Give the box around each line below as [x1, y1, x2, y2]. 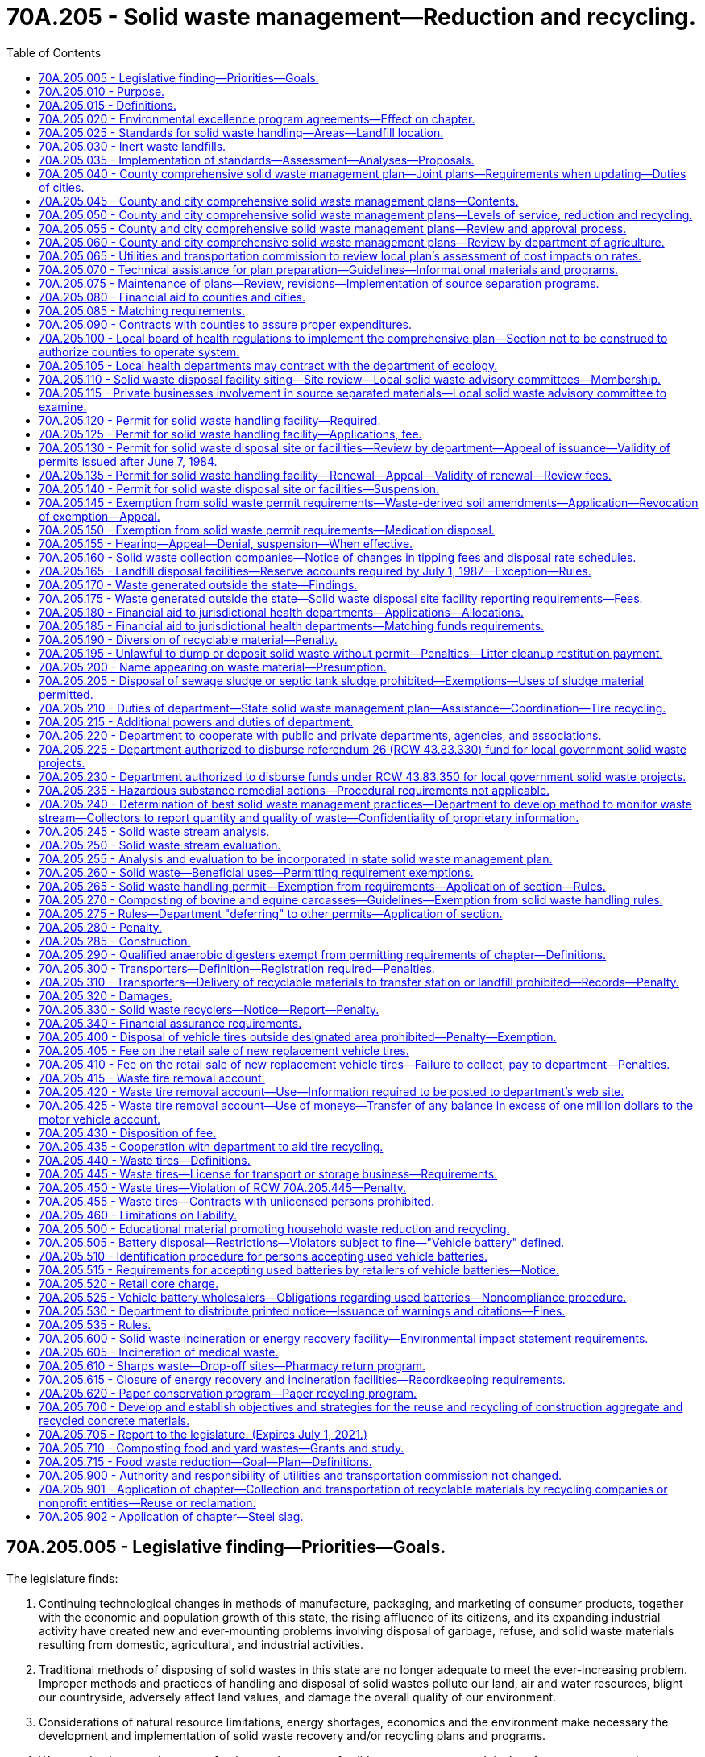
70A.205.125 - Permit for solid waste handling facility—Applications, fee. [39, 426, 422, 441]
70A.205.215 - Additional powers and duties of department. [39, 714, 354, 729]
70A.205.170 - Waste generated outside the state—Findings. [39, 577, 358, 592]
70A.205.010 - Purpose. [39, 84, 165, 98]
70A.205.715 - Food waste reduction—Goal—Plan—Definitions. [39, 1454, 372, 1468]
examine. [39, 399, 87, 413]
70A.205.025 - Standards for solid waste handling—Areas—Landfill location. [39, 125, 444, 139]
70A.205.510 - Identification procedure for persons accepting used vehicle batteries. [39, 1248, 488, 1263]
